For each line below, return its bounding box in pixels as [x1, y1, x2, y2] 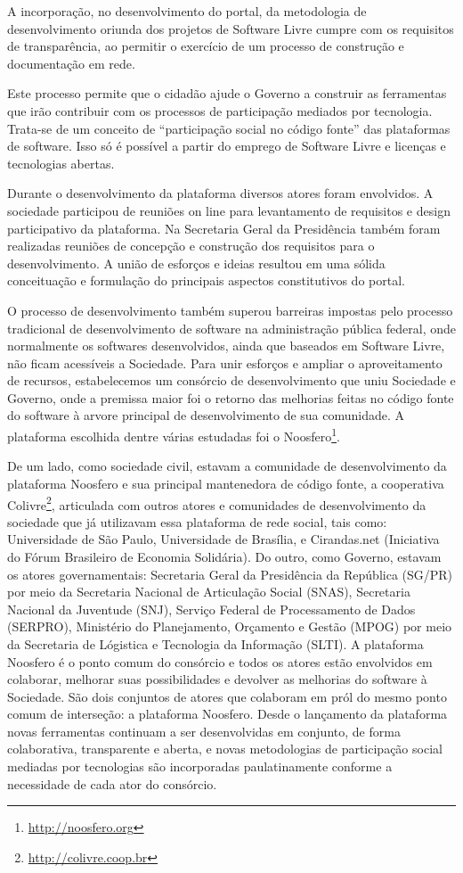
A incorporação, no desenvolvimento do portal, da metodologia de [7, 2, 367, 20]
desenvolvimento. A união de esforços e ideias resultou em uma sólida [7, 253, 386, 272]
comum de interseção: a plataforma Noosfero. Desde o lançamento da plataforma [7, 704, 448, 723]
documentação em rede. [7, 54, 135, 72]
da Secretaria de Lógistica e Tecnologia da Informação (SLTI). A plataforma [7, 634, 424, 653]
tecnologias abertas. [7, 153, 115, 172]
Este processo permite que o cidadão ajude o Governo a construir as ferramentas [7, 84, 447, 103]
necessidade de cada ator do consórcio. [7, 774, 217, 793]
